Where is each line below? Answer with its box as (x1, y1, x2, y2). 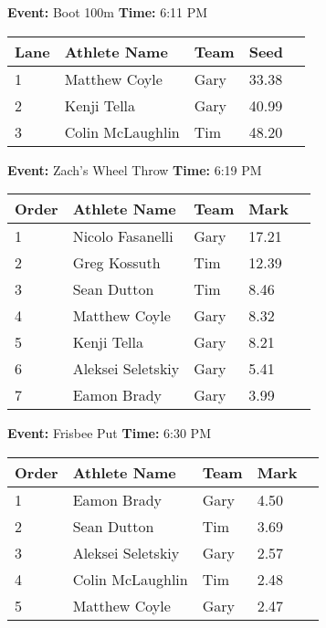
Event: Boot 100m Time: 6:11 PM (7, 3, 208, 21)
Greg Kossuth (72, 252, 161, 274)
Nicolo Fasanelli (72, 225, 174, 247)
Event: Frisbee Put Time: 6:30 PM (7, 424, 211, 443)
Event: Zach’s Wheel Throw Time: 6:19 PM (7, 160, 262, 179)
